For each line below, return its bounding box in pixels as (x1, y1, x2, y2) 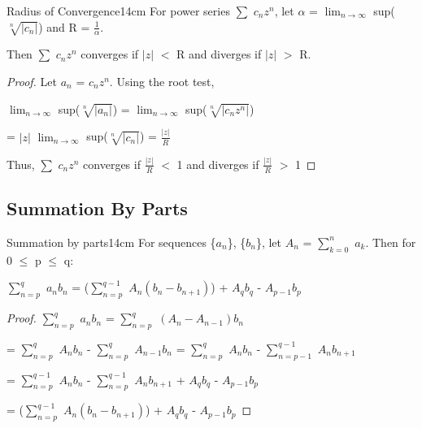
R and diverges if (176, 45, 262, 63)
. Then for (365, 233, 416, 250)
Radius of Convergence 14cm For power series (7, 2, 230, 19)
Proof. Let (7, 73, 57, 90)
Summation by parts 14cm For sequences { (7, 233, 216, 250)
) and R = (38, 18, 90, 35)
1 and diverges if (176, 155, 259, 172)
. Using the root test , (109, 73, 215, 90)
